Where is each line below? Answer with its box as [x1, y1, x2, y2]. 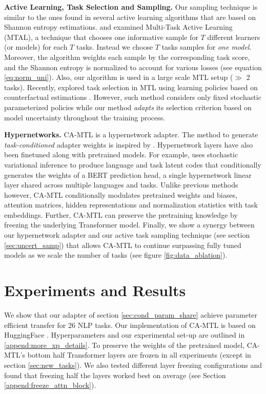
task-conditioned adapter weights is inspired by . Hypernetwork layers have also [4, 139, 253, 150]
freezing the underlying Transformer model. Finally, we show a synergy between [4, 219, 255, 230]
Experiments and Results [4, 280, 186, 301]
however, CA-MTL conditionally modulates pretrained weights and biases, [4, 189, 237, 200]
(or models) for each [4, 42, 68, 52]
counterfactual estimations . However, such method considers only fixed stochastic [4, 92, 261, 102]
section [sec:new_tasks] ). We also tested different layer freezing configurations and [4, 359, 262, 370]
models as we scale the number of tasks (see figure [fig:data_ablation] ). [4, 250, 228, 260]
